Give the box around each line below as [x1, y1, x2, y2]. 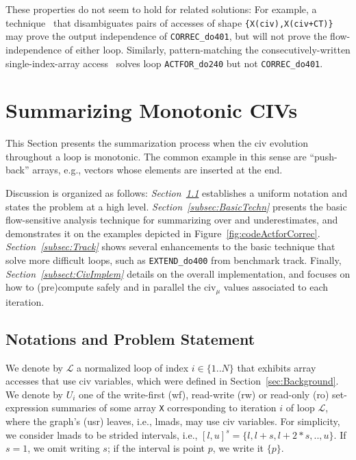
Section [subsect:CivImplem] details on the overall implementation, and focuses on [5, 266, 351, 280]
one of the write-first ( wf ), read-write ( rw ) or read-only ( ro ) [79, 387, 329, 401]
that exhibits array [237, 360, 316, 374]
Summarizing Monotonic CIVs [5, 96, 298, 124]
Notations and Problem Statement [5, 328, 255, 349]
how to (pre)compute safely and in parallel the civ [5, 280, 216, 294]
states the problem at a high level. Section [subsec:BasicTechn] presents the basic [5, 199, 347, 213]
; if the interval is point [107, 441, 205, 455]
